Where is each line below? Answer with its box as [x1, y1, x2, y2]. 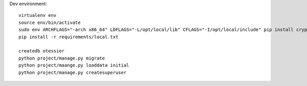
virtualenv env [18, 13, 57, 18]
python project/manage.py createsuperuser [18, 69, 127, 75]
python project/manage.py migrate [18, 55, 105, 61]
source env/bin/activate [18, 19, 81, 25]
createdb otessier [18, 48, 65, 54]
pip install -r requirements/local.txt [18, 34, 119, 40]
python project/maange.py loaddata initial [18, 63, 129, 68]
